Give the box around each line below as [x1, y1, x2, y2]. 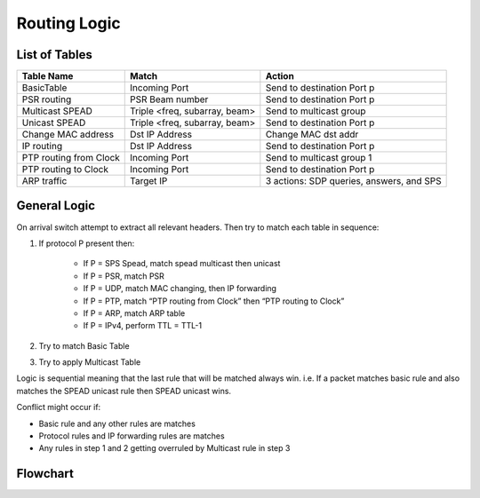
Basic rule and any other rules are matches [38, 418, 196, 429]
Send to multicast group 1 [265, 152, 372, 164]
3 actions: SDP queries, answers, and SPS [265, 175, 442, 187]
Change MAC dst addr [265, 129, 359, 141]
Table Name [21, 70, 74, 83]
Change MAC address [21, 129, 115, 141]
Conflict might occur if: [16, 402, 101, 413]
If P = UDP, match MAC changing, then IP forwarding [83, 283, 277, 294]
